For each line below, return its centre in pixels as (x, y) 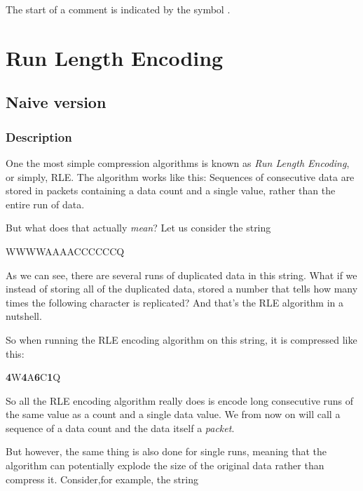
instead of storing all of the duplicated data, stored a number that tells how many (182, 289)
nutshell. (24, 316)
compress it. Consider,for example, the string (102, 479)
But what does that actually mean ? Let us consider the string (138, 228)
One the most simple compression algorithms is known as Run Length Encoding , (178, 162)
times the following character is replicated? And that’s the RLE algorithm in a (175, 302)
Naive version (56, 102)
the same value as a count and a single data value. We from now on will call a (173, 414)
